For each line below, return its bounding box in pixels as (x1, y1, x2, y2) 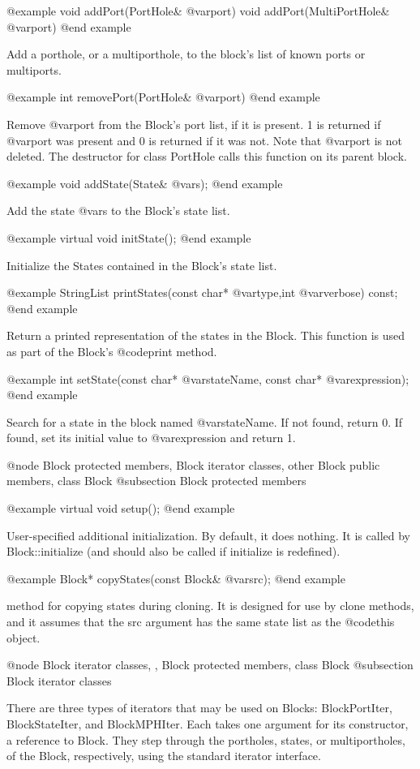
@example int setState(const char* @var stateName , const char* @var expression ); (6, 370, 409, 387)
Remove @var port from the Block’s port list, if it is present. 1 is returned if (6, 115, 381, 132)
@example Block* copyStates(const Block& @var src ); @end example (6, 569, 345, 586)
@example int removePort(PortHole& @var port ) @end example (6, 88, 320, 105)
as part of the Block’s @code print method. (6, 342, 217, 359)
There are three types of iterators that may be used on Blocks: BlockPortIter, (6, 699, 392, 716)
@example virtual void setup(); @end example (6, 500, 235, 517)
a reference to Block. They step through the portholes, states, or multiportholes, (6, 731, 405, 748)
